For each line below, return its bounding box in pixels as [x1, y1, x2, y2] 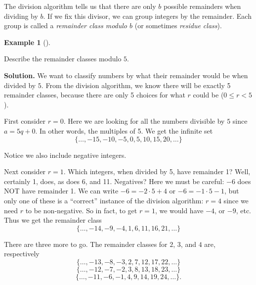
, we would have [155, 205, 204, 215]
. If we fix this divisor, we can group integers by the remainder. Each [43, 10, 252, 21]
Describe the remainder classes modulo [4, 53, 122, 64]
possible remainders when [163, 1, 241, 11]
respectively [4, 248, 40, 259]
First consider [4, 116, 46, 126]
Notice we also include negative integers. [4, 149, 127, 160]
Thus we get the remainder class [4, 215, 102, 225]
